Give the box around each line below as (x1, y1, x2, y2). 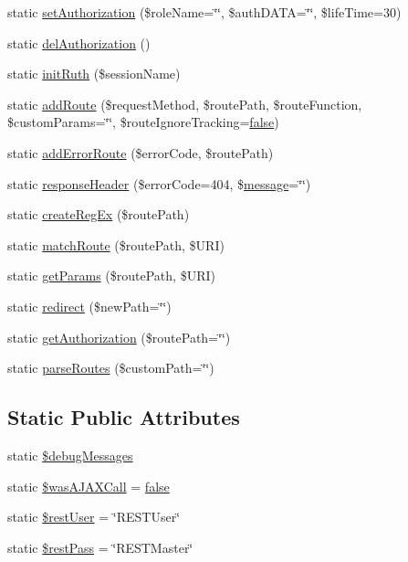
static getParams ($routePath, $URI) (7, 266, 215, 285)
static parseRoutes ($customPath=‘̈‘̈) (7, 358, 214, 377)
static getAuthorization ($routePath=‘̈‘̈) (7, 327, 231, 346)
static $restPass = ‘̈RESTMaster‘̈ (7, 537, 194, 557)
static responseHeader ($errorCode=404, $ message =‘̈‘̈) (7, 174, 311, 193)
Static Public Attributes (7, 403, 240, 431)
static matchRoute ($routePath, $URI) (7, 235, 225, 254)
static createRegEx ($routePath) (7, 205, 190, 224)
